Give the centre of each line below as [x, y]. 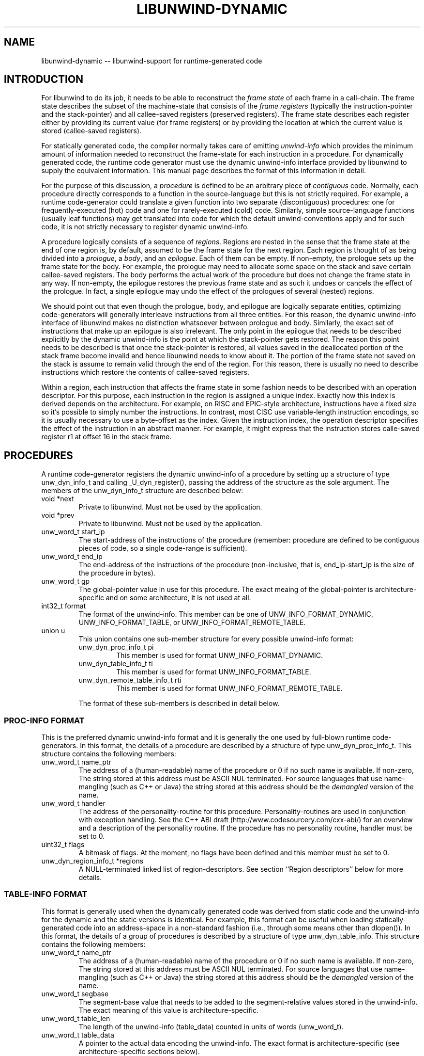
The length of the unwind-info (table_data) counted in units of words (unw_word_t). [211, 1026]
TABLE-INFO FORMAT [46, 894]
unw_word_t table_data [78, 1035]
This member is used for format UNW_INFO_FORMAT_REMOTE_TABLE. [229, 688]
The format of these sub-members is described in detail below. [179, 704]
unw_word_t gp [66, 581]
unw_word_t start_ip [73, 532]
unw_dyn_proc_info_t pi [116, 647]
